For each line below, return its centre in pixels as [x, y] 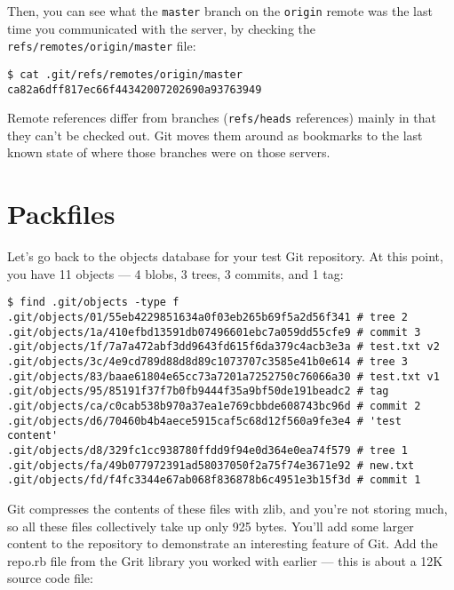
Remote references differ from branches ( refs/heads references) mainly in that [222, 118]
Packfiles [61, 214]
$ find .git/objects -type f [93, 303]
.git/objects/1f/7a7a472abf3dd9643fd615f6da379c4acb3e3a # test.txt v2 [223, 347]
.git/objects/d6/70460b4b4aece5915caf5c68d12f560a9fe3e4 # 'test [204, 421]
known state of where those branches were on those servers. [169, 152]
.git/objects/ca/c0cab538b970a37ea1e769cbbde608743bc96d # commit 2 [214, 406]
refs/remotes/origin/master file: [102, 46]
